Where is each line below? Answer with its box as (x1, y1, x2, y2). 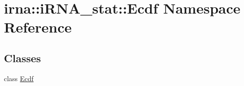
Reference (4, 17, 72, 37)
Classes (4, 50, 41, 65)
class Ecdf (4, 73, 34, 83)
